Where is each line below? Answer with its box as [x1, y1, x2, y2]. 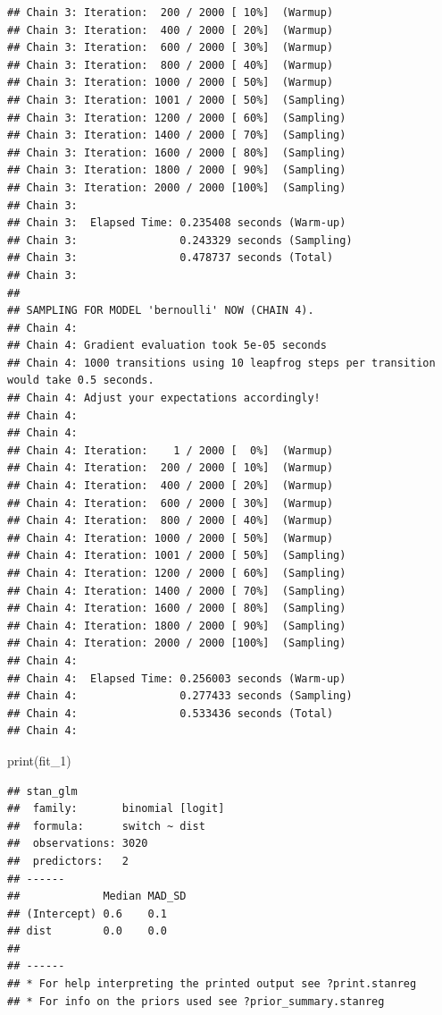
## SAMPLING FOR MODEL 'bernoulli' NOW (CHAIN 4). [7, 304, 314, 317]
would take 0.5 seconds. [7, 374, 154, 387]
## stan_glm [7, 784, 78, 798]
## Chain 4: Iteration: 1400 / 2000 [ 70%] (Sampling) [7, 584, 346, 597]
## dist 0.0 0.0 [7, 925, 167, 938]
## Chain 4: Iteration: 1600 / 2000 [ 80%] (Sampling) [7, 602, 346, 615]
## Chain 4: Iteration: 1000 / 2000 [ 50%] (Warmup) [7, 531, 334, 545]
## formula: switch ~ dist [7, 819, 205, 833]
